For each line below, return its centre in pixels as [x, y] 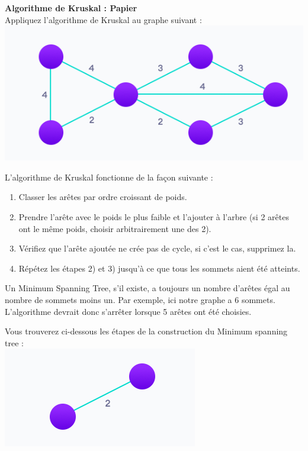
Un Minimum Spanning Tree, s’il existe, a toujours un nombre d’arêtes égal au [147, 288]
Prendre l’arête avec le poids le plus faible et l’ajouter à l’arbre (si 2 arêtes [154, 216]
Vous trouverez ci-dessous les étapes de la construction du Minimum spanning [146, 331]
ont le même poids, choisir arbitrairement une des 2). [115, 228]
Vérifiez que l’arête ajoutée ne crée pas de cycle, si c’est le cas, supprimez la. [157, 248]
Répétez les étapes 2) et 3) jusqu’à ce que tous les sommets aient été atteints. [159, 268]
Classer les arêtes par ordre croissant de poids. [103, 197]
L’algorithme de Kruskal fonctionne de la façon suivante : [109, 177]
